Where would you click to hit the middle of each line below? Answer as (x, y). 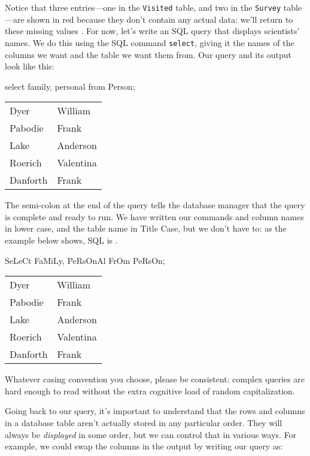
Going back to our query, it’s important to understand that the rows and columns (155, 411)
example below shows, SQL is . (61, 240)
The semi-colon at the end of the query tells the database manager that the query (155, 205)
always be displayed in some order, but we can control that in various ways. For (151, 434)
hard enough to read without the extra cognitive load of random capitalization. (150, 390)
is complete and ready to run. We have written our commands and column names (154, 216)
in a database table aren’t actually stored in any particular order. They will (144, 423)
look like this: (30, 66)
